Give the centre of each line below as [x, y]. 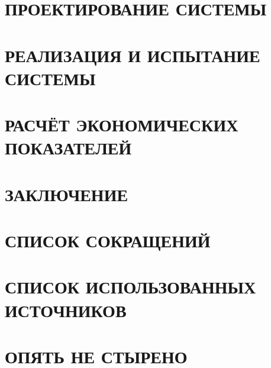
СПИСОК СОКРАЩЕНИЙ [108, 241]
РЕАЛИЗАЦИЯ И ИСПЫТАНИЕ [133, 55]
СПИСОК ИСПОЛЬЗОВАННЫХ [130, 287]
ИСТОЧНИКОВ [66, 310]
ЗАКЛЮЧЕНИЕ [67, 194]
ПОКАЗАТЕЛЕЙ [68, 148]
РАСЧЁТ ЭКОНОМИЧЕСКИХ [122, 125]
